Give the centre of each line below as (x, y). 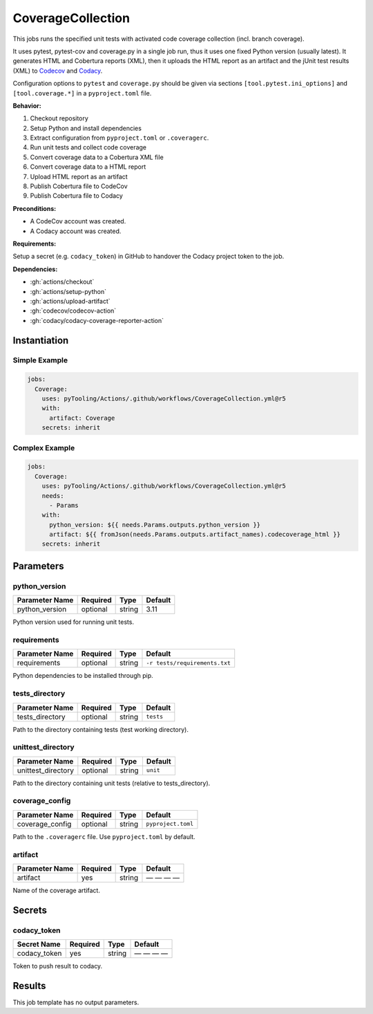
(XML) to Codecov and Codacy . (58, 71)
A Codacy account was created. (76, 231)
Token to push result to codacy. (58, 966)
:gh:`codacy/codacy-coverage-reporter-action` (97, 320)
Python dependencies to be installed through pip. (83, 676)
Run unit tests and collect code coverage (88, 147)
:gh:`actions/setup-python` (68, 291)
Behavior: (27, 105)
